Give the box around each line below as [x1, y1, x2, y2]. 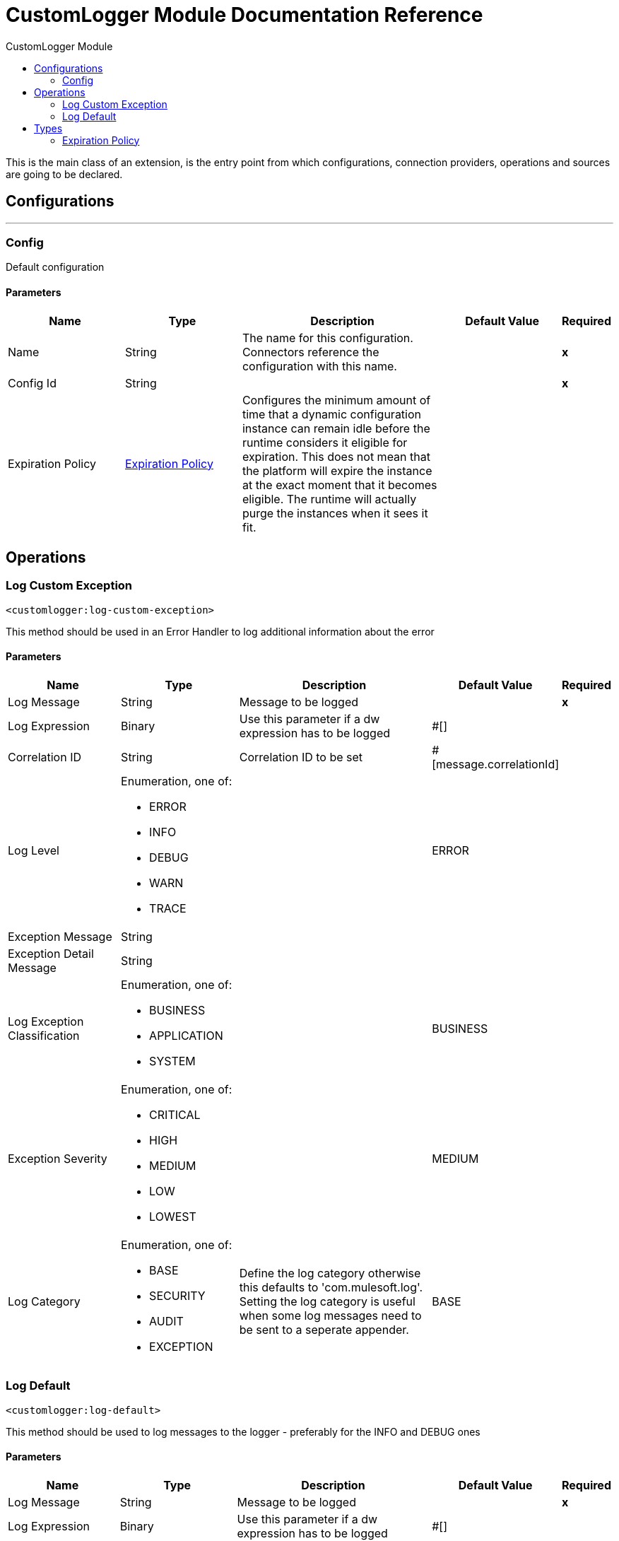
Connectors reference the [242, 344, 379, 359]
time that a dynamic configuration [242, 406, 422, 421]
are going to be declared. [6, 168, 123, 180]
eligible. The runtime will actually [242, 491, 417, 506]
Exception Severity [8, 1152, 107, 1166]
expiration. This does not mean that [242, 449, 430, 464]
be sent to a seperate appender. [239, 1323, 409, 1337]
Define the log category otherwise [239, 1266, 421, 1280]
